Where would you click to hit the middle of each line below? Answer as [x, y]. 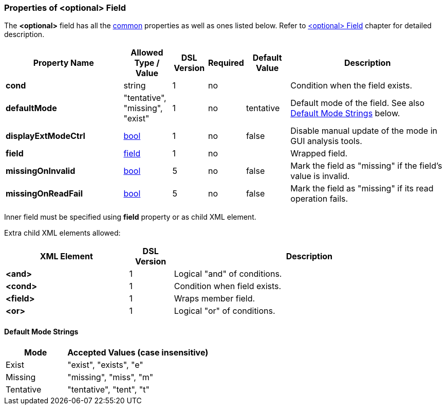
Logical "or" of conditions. [225, 311]
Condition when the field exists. [351, 86]
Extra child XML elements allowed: [62, 233]
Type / [147, 63]
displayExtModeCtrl [45, 136]
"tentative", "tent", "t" [108, 389]
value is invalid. [320, 176]
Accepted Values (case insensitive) [138, 352]
